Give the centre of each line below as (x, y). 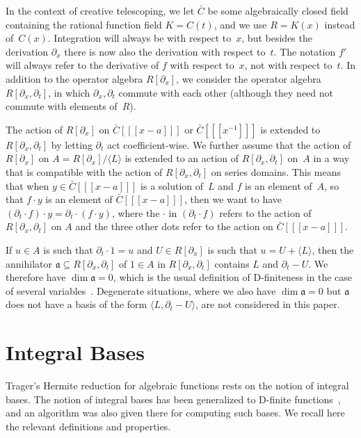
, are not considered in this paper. (268, 304)
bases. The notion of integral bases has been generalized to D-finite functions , (173, 399)
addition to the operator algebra (74, 78)
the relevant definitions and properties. (88, 426)
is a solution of (172, 185)
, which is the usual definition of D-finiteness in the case (233, 277)
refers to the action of (265, 212)
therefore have (36, 277)
